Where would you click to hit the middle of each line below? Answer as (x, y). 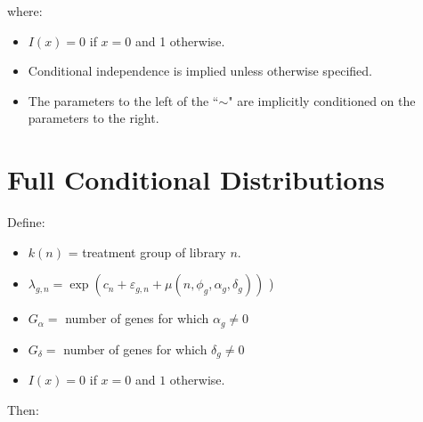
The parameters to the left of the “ (123, 100)
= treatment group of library (147, 252)
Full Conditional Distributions (196, 179)
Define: (26, 222)
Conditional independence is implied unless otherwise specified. (200, 71)
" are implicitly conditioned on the (322, 100)
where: (25, 11)
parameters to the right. (94, 118)
